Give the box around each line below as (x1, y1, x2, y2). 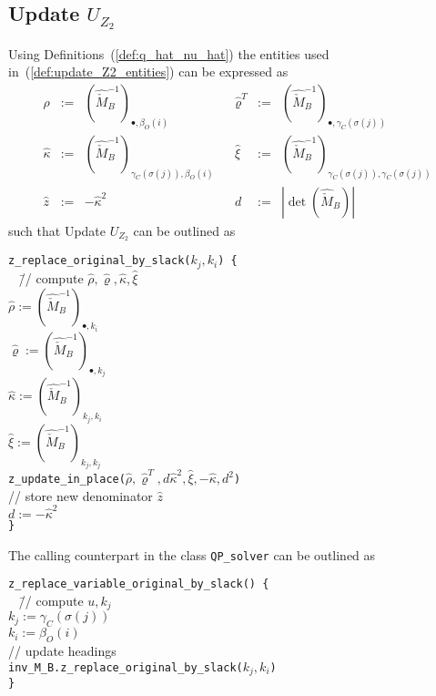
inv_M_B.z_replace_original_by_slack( (8, 660, 243, 674)
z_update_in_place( (8, 473, 126, 486)
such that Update (8, 220, 106, 240)
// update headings (8, 641, 117, 660)
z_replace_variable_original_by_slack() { (8, 578, 269, 591)
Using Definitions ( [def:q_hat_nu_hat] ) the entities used (8, 44, 330, 63)
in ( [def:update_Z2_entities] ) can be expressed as (8, 62, 289, 81)
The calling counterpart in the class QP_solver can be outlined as (8, 545, 376, 564)
